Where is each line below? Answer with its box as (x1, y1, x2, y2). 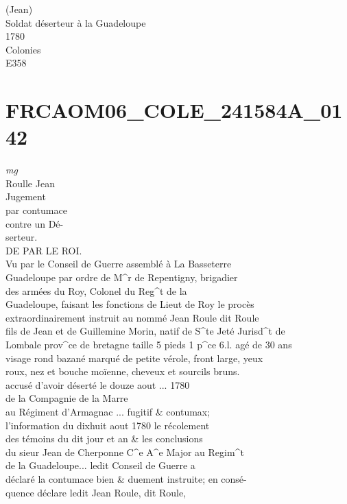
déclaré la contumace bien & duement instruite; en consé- (5, 471, 247, 485)
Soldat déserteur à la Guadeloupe (5, 15, 146, 29)
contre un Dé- (5, 216, 64, 230)
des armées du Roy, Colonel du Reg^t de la (5, 283, 187, 298)
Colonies (5, 42, 41, 56)
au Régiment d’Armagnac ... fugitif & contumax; (5, 404, 211, 418)
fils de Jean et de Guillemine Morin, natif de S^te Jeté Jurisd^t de (5, 324, 285, 338)
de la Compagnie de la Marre (5, 391, 128, 405)
